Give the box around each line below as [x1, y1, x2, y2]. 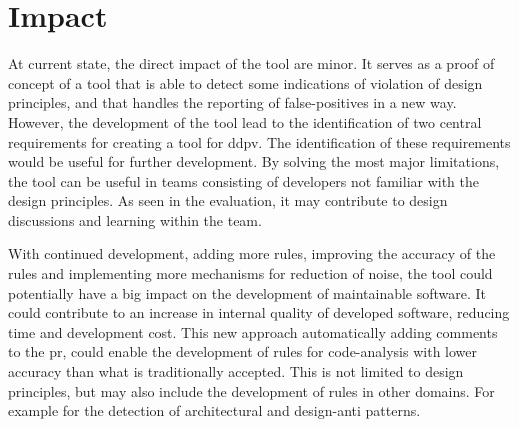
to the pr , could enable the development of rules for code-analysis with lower [8, 341, 477, 362]
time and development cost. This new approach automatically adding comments [8, 321, 498, 342]
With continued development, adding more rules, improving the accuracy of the [8, 243, 496, 264]
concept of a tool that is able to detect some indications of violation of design [8, 72, 483, 93]
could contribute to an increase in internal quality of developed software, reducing [8, 302, 510, 323]
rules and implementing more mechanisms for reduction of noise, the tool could [8, 263, 493, 284]
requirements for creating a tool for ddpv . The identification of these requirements [8, 131, 511, 152]
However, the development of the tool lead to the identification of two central [8, 111, 482, 132]
